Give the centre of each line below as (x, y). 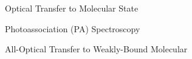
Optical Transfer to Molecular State (72, 8)
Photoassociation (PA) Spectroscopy (73, 28)
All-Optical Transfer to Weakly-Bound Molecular (96, 49)
